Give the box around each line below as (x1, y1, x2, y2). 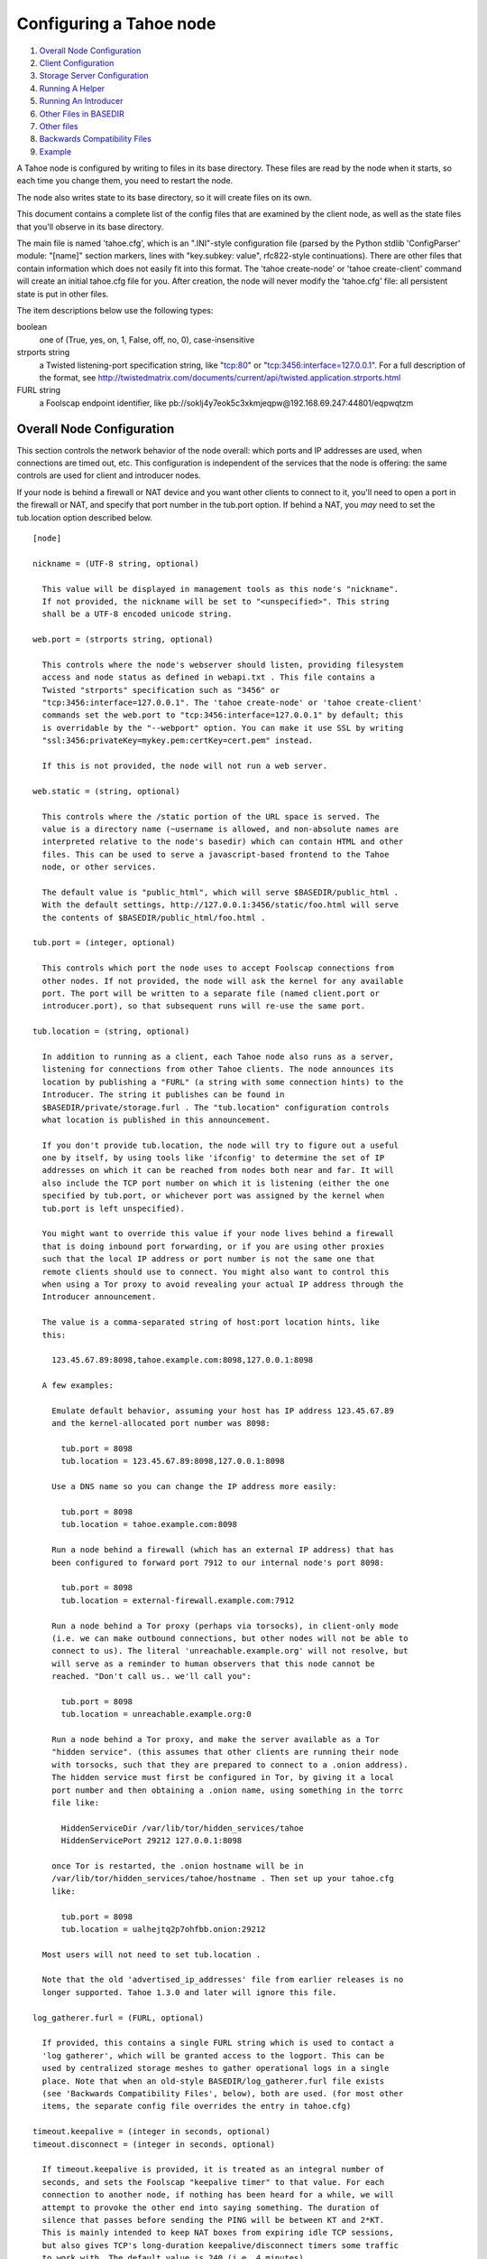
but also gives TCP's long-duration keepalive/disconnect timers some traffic (41, 2240, 400, 2250)
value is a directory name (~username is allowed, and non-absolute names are (41, 823, 400, 834)
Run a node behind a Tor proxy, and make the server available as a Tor (51, 1735, 381, 1745)
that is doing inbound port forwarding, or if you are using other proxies (41, 1241, 385, 1251)
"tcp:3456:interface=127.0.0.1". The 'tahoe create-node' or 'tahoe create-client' (41, 698, 423, 708)
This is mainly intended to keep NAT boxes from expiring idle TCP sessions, (41, 2227, 394, 2238)
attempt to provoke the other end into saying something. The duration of (41, 2202, 381, 2213)
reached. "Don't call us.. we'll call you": (51, 1672, 252, 1682)
